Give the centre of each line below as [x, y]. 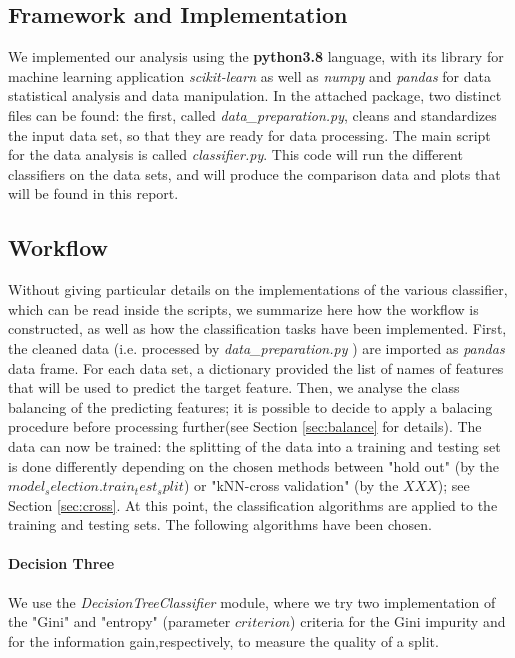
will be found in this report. [93, 193]
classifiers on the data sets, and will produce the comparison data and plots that [254, 173]
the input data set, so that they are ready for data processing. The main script [249, 134]
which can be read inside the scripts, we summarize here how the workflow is [243, 308]
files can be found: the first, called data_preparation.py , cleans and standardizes [252, 114]
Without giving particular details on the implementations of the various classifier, [258, 289]
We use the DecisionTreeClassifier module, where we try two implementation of [252, 601]
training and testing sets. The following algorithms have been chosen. [220, 524]
